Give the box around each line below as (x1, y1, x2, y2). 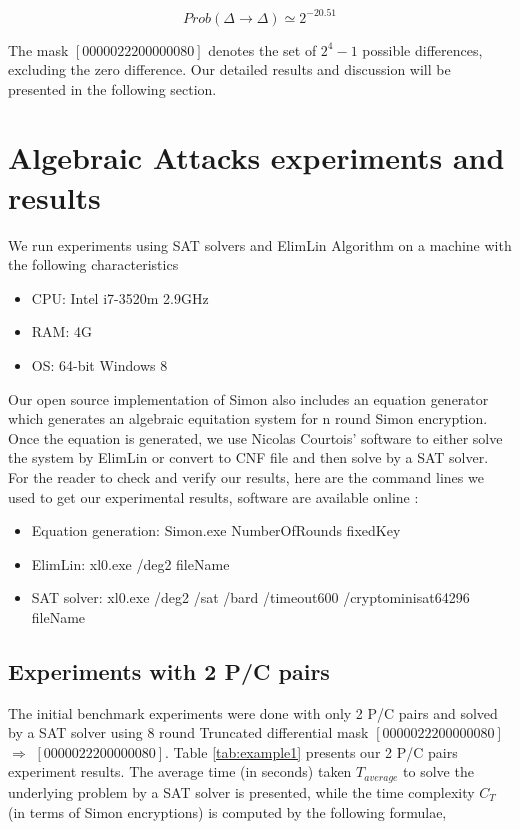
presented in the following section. (8, 78, 217, 99)
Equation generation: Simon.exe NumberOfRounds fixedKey (31, 520, 401, 541)
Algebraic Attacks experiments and (8, 137, 505, 178)
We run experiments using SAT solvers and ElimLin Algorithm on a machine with (8, 234, 512, 255)
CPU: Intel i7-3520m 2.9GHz (31, 287, 209, 308)
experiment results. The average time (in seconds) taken (8, 761, 352, 782)
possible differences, (362, 39, 483, 60)
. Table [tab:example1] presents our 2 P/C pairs (165, 741, 458, 762)
